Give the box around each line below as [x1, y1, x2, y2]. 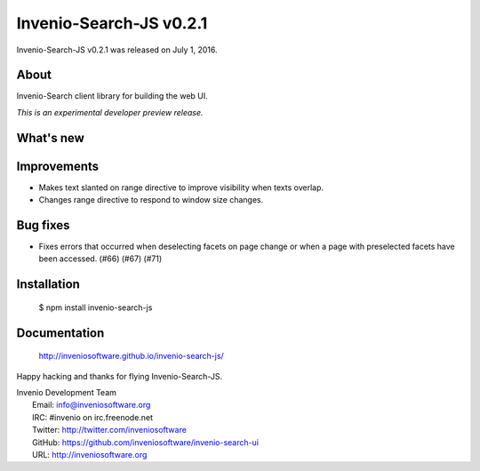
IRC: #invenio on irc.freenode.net [32, 411, 154, 422]
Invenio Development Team [16, 387, 117, 398]
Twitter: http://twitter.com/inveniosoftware [32, 425, 187, 435]
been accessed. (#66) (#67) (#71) [38, 253, 163, 264]
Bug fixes [16, 218, 70, 233]
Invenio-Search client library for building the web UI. [16, 91, 208, 101]
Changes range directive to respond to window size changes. [38, 195, 264, 205]
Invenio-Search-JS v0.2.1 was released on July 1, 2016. [16, 44, 218, 55]
